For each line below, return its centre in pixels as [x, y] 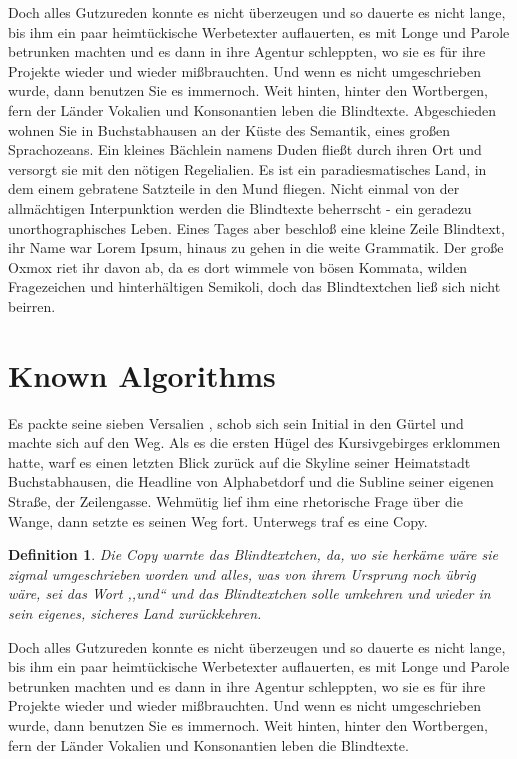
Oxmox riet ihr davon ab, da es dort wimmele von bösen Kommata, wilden [238, 266]
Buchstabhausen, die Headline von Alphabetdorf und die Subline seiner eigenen [251, 481]
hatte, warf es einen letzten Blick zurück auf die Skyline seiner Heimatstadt [239, 461]
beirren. [32, 305]
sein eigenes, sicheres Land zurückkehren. [135, 612]
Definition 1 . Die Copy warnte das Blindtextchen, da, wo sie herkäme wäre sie [253, 554]
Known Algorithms [142, 374]
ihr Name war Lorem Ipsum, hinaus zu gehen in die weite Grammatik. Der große [256, 247]
